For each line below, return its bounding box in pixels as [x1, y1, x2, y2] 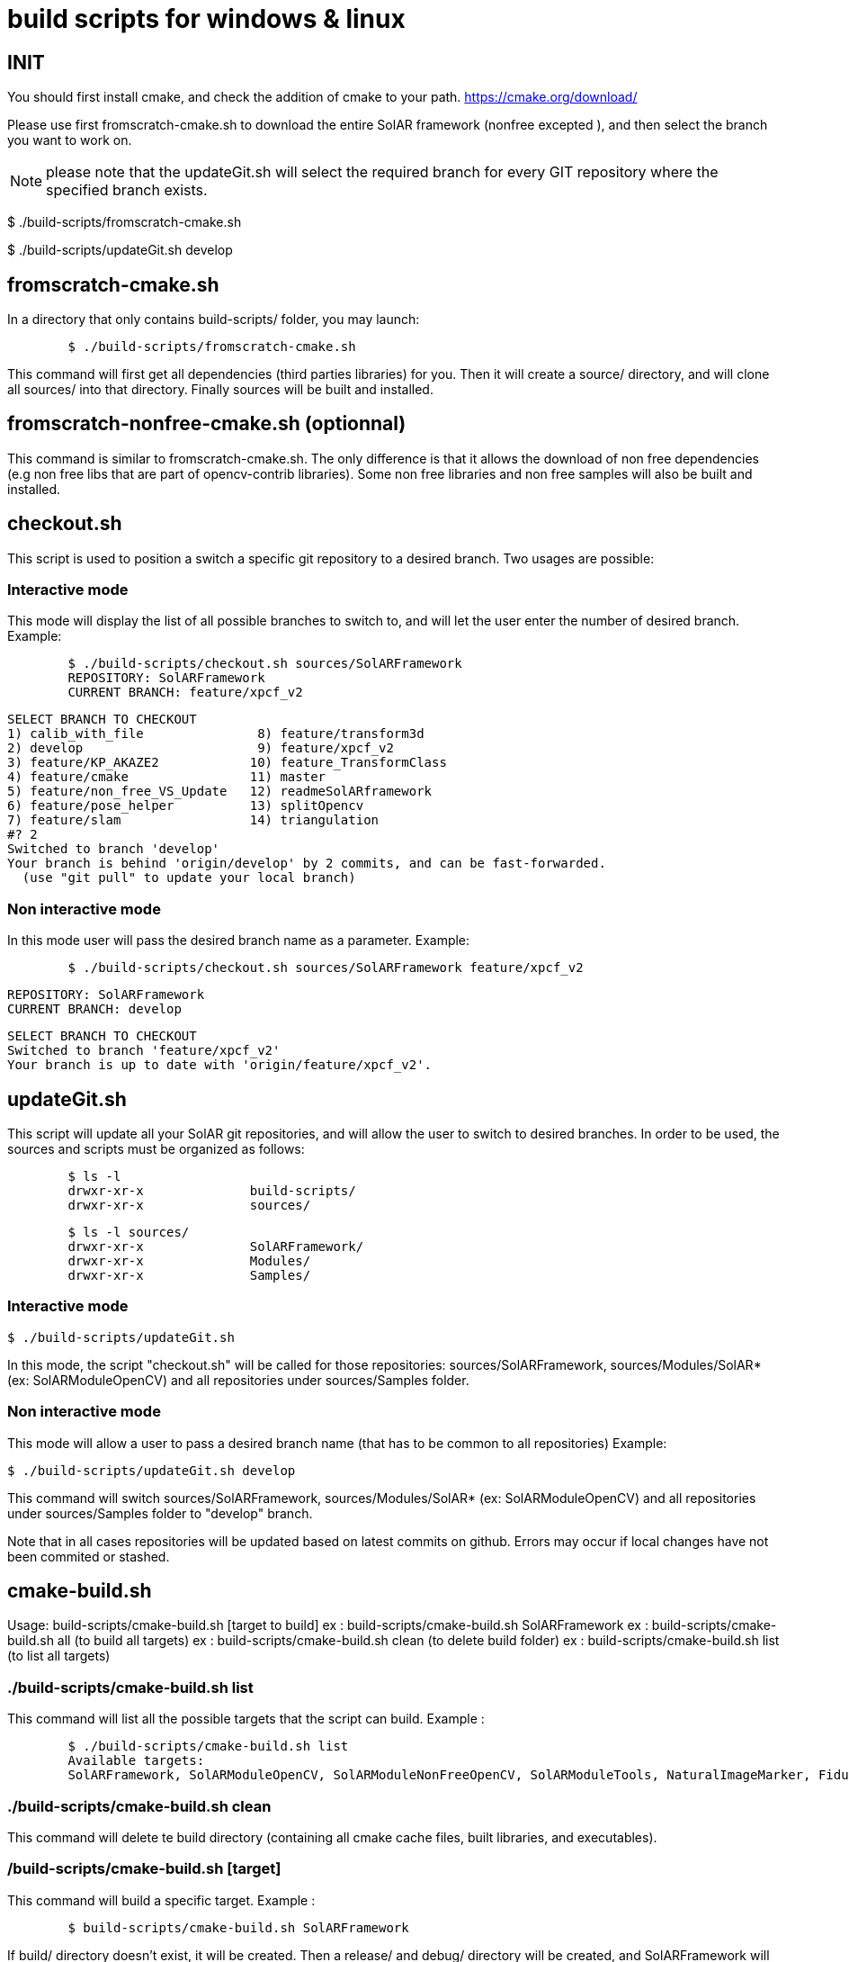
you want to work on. [7, 132, 132, 148]
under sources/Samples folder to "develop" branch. [7, 1505, 313, 1521]
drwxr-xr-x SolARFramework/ [67, 1239, 364, 1255]
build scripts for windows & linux [7, 4, 406, 34]
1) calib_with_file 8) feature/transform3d [7, 726, 424, 742]
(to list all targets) [7, 1648, 111, 1664]
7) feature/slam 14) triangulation [7, 813, 380, 828]
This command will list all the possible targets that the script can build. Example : [7, 1711, 485, 1727]
